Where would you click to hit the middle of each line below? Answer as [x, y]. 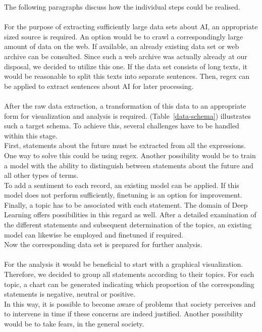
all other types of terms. [41, 175]
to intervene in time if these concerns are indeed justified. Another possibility [124, 314]
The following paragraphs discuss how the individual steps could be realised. [122, 7]
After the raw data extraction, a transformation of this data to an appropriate [125, 105]
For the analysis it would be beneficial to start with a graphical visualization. [124, 264]
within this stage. [31, 135]
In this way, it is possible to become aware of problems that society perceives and [130, 303]
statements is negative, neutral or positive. [70, 294]
